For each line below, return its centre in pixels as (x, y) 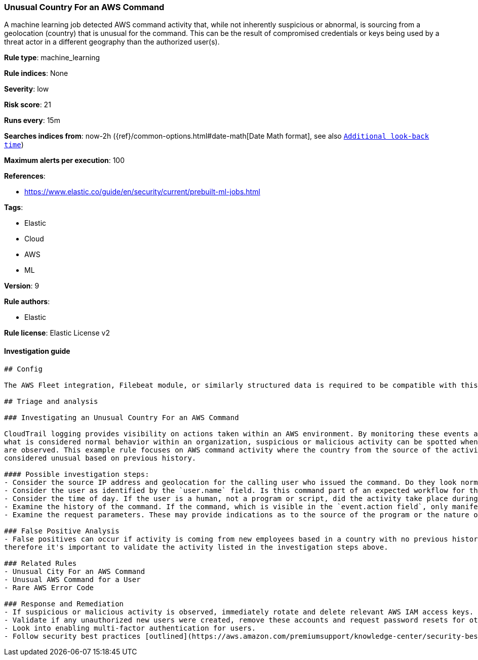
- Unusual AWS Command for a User (72, 579)
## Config (23, 369)
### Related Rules (41, 563)
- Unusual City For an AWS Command (75, 571)
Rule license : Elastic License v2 (57, 333)
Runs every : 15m (32, 120)
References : (25, 176)
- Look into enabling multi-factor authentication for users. (130, 628)
